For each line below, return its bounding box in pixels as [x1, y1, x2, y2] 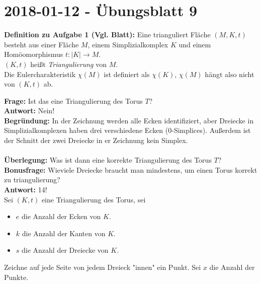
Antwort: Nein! [4, 105, 55, 116]
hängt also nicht [205, 68, 254, 79]
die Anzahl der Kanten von [22, 228, 106, 238]
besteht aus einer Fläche [4, 39, 79, 49]
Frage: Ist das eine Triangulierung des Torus [4, 95, 143, 106]
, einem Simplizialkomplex [88, 39, 168, 49]
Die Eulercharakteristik [4, 68, 76, 79]
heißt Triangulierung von [30, 58, 107, 69]
